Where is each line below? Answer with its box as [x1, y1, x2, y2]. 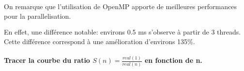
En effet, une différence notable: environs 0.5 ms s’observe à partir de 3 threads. [4, 27, 241, 37]
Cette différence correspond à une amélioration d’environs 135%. [4, 36, 195, 46]
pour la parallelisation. [4, 11, 71, 21]
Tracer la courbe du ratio [4, 55, 90, 65]
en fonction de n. [144, 55, 202, 65]
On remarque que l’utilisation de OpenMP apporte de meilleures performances [4, 1, 237, 11]
